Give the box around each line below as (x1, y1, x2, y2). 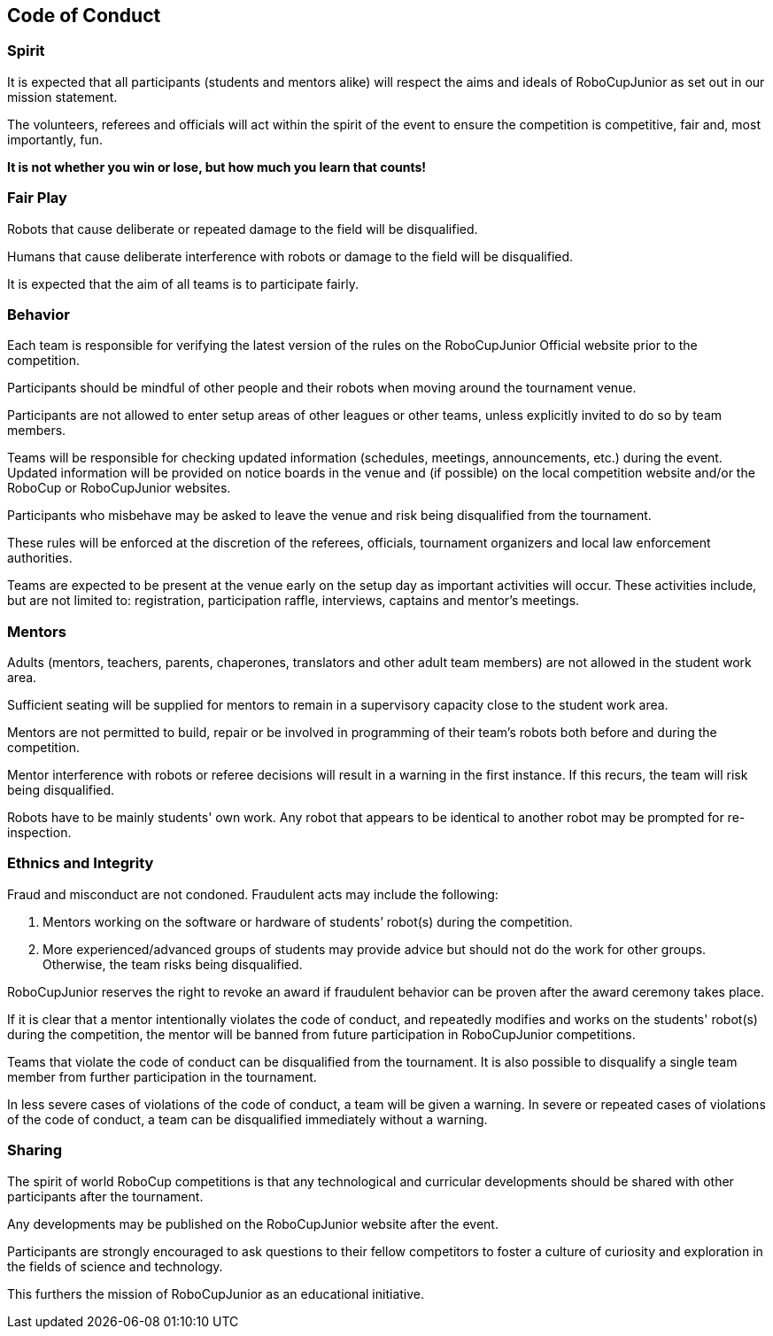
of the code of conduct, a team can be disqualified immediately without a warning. (7, 1111, 488, 1127)
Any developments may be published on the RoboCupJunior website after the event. (7, 1216, 499, 1231)
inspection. (7, 825, 72, 841)
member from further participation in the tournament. (7, 1068, 317, 1084)
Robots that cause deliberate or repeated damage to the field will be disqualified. (7, 221, 478, 237)
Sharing (7, 1141, 63, 1160)
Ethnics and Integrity (7, 854, 154, 873)
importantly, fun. (7, 131, 103, 147)
